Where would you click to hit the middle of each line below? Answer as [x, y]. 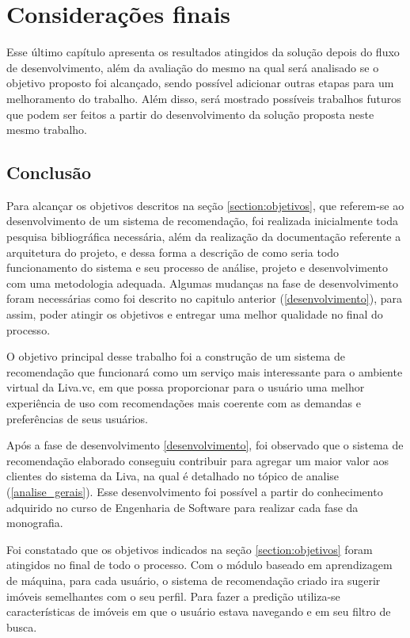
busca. [22, 627]
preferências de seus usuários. [77, 418]
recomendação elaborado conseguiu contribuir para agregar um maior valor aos [198, 460]
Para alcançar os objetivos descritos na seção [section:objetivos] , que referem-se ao [205, 205]
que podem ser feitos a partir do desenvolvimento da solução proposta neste [190, 114]
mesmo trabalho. [47, 130]
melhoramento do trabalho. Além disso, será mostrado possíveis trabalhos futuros [204, 98]
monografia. [35, 523]
